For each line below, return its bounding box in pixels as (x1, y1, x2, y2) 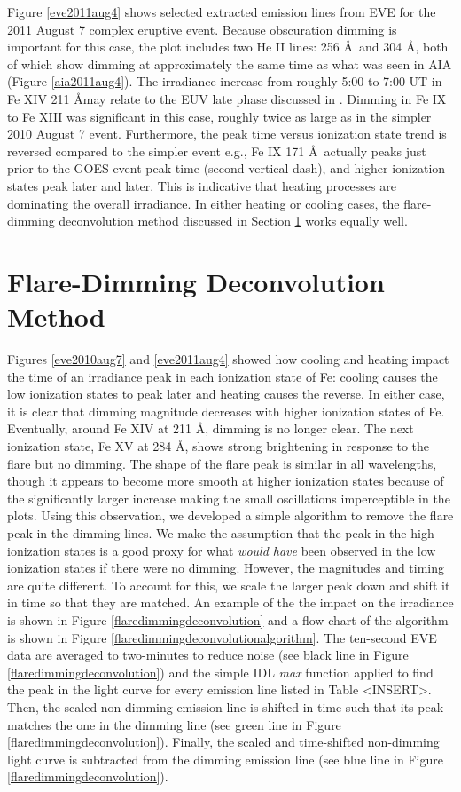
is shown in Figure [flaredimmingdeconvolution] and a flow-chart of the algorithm (7, 610, 449, 629)
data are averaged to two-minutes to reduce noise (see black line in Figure (7, 645, 409, 664)
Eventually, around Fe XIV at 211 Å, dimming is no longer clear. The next (7, 419, 414, 438)
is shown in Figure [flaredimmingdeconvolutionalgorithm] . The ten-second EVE (7, 628, 437, 646)
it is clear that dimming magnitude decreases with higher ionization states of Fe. (7, 401, 445, 420)
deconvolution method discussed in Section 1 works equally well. (59, 211, 408, 230)
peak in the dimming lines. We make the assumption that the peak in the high (7, 523, 434, 542)
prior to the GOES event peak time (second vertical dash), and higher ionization (7, 159, 446, 178)
